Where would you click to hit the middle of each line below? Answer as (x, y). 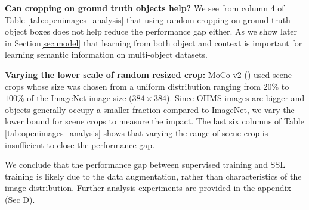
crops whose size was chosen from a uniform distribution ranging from (133, 86)
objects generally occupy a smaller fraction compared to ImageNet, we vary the (150, 109)
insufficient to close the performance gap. (80, 144)
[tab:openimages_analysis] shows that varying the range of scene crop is (137, 132)
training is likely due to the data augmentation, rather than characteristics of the (153, 176)
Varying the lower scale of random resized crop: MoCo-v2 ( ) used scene (148, 74)
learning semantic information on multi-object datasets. (106, 54)
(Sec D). (20, 199)
